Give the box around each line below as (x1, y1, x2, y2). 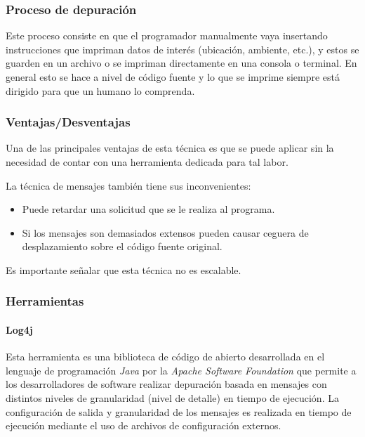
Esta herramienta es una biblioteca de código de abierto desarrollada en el (6, 349, 325, 364)
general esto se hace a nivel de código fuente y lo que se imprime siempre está (6, 70, 340, 84)
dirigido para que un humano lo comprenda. (6, 83, 195, 98)
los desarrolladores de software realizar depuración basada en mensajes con (6, 377, 327, 391)
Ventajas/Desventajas (6, 113, 131, 131)
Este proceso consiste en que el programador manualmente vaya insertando (6, 28, 328, 43)
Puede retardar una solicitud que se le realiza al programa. (22, 202, 275, 216)
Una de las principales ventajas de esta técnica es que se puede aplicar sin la (6, 141, 334, 155)
